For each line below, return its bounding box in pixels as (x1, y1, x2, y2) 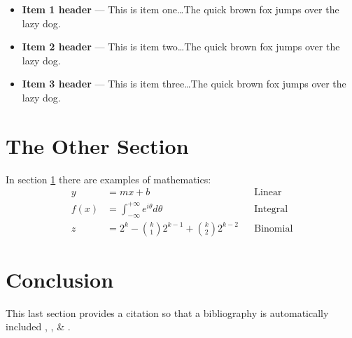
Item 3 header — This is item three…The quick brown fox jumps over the (22, 76, 346, 91)
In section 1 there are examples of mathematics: (6, 171, 211, 186)
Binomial (254, 223, 293, 234)
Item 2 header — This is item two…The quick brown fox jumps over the (22, 39, 340, 54)
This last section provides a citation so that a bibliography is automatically (6, 305, 329, 320)
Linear (254, 188, 282, 198)
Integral (254, 204, 288, 214)
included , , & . (6, 319, 71, 334)
